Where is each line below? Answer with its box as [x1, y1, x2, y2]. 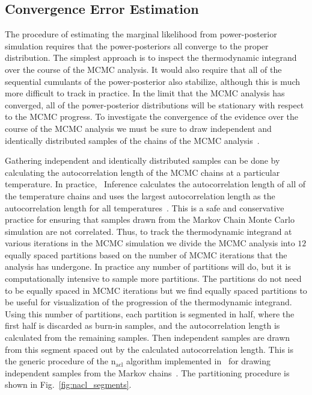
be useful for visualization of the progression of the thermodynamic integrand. [5, 296, 292, 308]
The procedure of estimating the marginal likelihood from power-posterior [5, 28, 277, 40]
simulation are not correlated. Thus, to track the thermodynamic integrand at [5, 225, 292, 237]
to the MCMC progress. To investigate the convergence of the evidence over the [5, 110, 298, 123]
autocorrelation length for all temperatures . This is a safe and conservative [5, 201, 284, 214]
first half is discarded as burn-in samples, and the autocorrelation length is [5, 319, 280, 332]
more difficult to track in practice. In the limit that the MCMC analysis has [5, 87, 285, 99]
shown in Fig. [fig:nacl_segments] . [5, 378, 132, 391]
